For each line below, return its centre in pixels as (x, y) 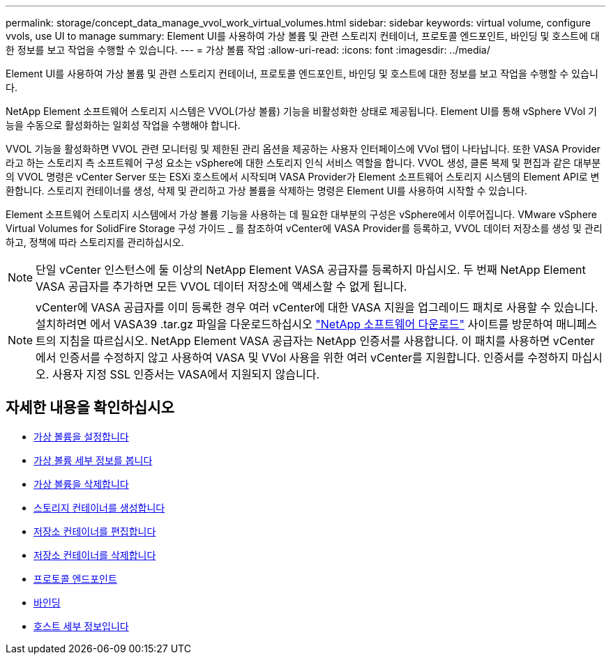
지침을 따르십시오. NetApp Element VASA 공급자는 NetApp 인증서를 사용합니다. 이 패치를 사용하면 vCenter (327, 341)
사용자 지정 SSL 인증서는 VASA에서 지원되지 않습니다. (186, 374)
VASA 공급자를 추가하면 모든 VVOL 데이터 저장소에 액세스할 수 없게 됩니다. (221, 286)
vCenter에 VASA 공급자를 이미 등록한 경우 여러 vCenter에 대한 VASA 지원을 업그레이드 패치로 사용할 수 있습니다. (317, 307)
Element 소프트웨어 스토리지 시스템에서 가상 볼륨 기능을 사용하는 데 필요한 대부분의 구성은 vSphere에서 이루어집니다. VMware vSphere (302, 214)
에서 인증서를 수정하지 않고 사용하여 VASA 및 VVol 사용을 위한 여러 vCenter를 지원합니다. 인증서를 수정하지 (302, 358)
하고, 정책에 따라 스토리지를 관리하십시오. (95, 242)
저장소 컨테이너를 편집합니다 (95, 531)
